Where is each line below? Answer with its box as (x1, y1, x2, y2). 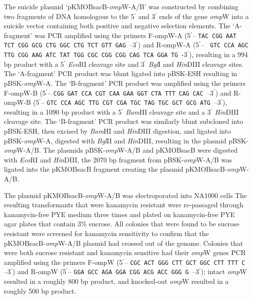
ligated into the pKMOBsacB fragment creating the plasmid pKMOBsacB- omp (4, 164, 240, 174)
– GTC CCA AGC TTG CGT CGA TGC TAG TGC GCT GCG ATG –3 (41, 97, 221, 107)
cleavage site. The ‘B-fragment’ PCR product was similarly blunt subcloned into (4, 116, 243, 126)
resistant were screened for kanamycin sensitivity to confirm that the (4, 228, 209, 238)
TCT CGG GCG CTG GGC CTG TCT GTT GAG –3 (4, 40, 136, 50)
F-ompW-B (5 (4, 87, 46, 98)
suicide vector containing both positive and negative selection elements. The (4, 20, 231, 31)
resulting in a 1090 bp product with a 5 (4, 106, 122, 117)
